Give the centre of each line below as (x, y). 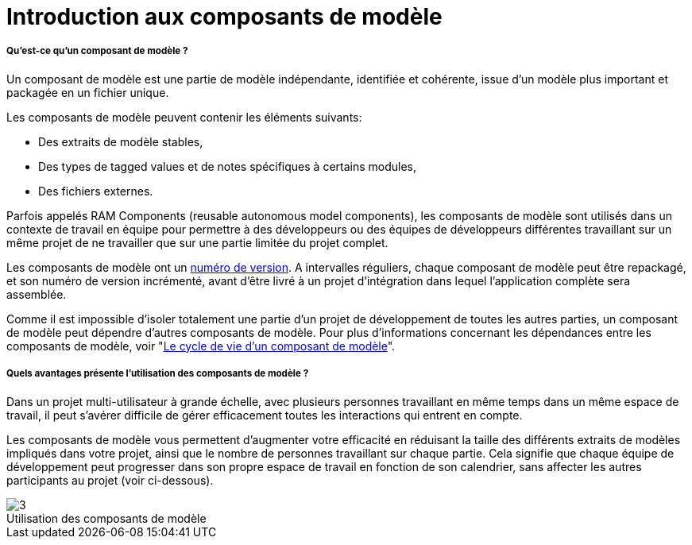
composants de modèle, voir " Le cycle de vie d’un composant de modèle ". (201, 346)
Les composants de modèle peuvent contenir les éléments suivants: (184, 117)
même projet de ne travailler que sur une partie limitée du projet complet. (197, 242)
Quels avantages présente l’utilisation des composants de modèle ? (158, 374)
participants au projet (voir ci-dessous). (110, 480)
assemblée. (37, 294)
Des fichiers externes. (96, 191)
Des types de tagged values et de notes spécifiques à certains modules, (228, 166)
